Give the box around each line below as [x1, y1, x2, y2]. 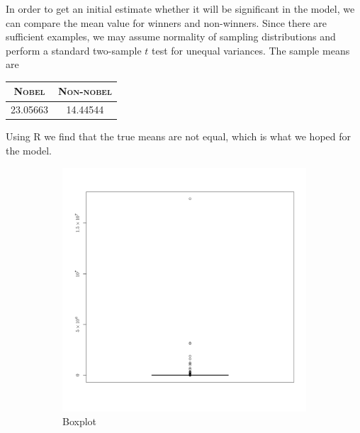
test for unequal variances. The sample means [151, 43, 350, 57]
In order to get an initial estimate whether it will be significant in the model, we [6, 1, 355, 16]
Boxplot [62, 414, 97, 429]
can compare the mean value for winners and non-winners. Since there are [6, 15, 327, 30]
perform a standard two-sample [6, 43, 142, 57]
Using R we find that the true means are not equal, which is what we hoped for [6, 129, 351, 144]
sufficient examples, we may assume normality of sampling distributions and [6, 29, 336, 44]
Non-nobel [57, 84, 112, 99]
